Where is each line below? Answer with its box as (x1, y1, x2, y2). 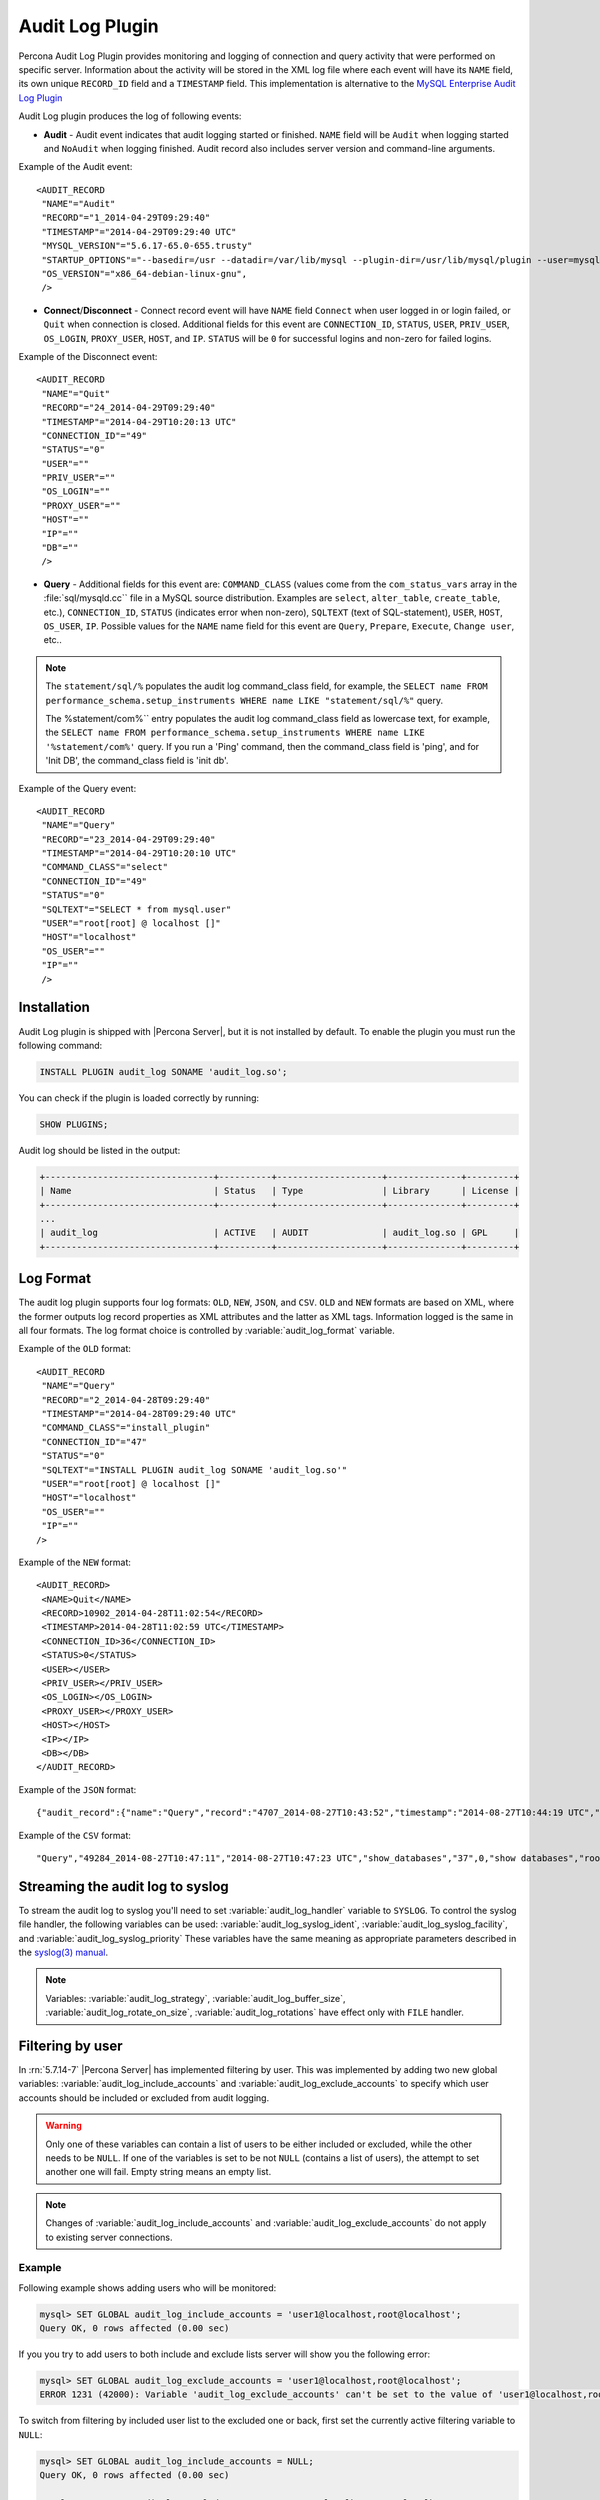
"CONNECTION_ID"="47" (41, 1436, 148, 1447)
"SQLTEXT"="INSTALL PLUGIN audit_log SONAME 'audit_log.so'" (41, 1464, 348, 1475)
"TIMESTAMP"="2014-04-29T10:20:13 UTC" (41, 416, 237, 427)
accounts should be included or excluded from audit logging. (18, 2091, 270, 2104)
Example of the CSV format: (18, 1829, 132, 1841)
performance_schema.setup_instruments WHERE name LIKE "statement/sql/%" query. (45, 694, 444, 706)
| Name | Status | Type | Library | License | (39, 1185, 520, 1197)
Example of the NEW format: (18, 1556, 132, 1568)
